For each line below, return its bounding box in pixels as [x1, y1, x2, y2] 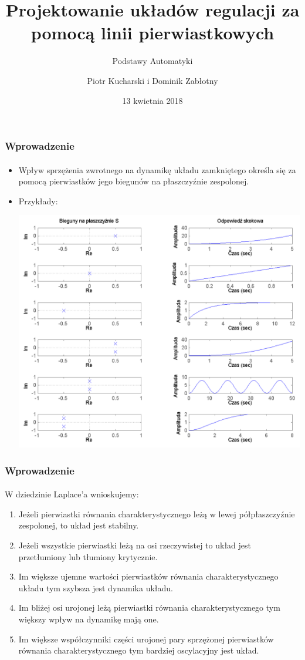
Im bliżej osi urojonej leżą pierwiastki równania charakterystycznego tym [18, 601, 280, 614]
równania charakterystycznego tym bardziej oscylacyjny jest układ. [18, 644, 259, 656]
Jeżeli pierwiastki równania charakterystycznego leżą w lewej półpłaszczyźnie [18, 507, 295, 520]
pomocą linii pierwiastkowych [30, 21, 274, 45]
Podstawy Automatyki [112, 55, 193, 67]
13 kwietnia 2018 [122, 94, 183, 106]
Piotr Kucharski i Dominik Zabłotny [87, 74, 218, 86]
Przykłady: [18, 194, 58, 207]
